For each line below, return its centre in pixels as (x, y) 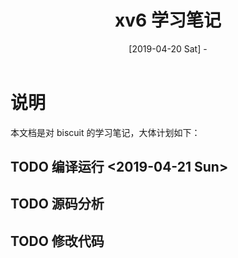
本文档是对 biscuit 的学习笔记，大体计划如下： (105, 132)
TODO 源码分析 (57, 204)
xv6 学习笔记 (168, 20)
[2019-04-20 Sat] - (168, 48)
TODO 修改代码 (57, 241)
